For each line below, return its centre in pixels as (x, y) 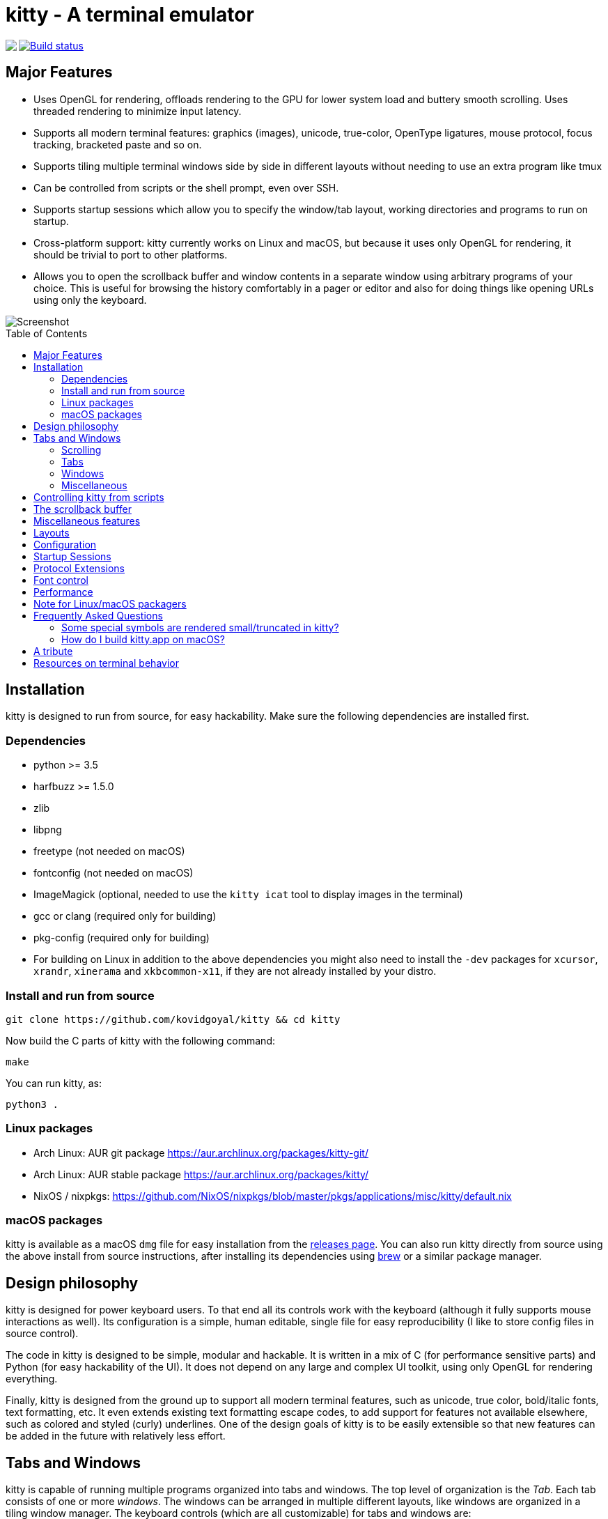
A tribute (53, 651)
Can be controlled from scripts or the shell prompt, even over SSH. (186, 187)
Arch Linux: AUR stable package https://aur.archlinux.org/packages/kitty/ (201, 1174)
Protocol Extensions (79, 568)
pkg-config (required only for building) (122, 938)
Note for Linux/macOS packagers (110, 603)
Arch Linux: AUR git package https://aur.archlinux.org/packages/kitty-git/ (201, 1152)
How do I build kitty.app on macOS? (143, 639)
